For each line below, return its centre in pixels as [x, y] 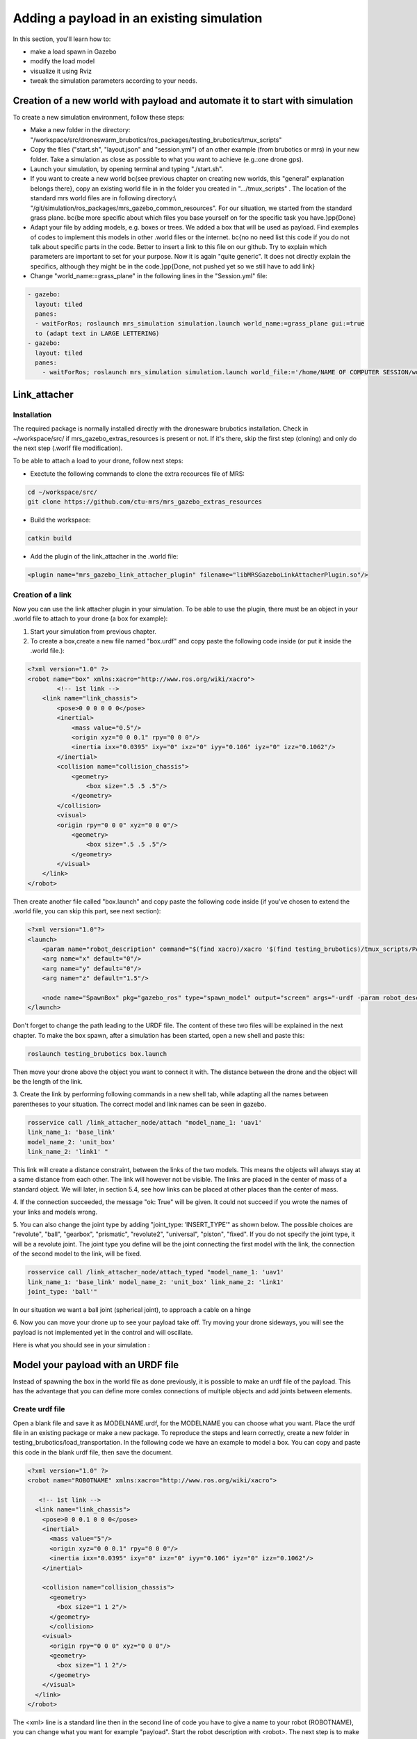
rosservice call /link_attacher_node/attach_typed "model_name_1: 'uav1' [156, 1272]
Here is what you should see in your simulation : [81, 1345]
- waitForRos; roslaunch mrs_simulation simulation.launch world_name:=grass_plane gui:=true [200, 324]
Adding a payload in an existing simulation [138, 18]
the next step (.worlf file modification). [68, 448]
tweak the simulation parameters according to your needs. [114, 81]
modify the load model [63, 61]
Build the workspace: [60, 520]
